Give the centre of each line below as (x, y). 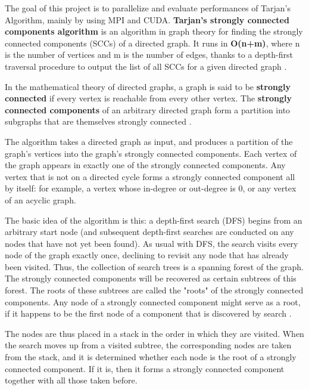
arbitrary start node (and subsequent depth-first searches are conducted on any (149, 232)
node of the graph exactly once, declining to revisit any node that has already (147, 255)
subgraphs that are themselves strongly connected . (98, 121)
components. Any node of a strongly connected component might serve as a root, (153, 301)
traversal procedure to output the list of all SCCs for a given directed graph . (146, 66)
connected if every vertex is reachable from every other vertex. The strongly (149, 98)
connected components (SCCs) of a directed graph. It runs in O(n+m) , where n (152, 43)
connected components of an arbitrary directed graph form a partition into (148, 109)
